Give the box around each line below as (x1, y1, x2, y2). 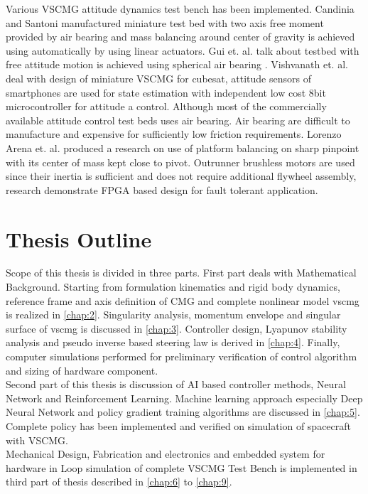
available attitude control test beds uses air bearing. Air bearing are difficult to (6, 112, 350, 127)
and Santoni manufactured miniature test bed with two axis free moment (6, 15, 324, 30)
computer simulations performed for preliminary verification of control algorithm (6, 349, 357, 363)
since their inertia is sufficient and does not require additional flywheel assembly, (6, 168, 357, 183)
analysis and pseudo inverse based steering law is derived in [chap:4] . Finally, (6, 335, 340, 350)
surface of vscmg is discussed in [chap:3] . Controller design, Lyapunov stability (6, 321, 347, 335)
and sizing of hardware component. (6, 363, 158, 377)
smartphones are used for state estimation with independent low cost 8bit (6, 85, 326, 100)
